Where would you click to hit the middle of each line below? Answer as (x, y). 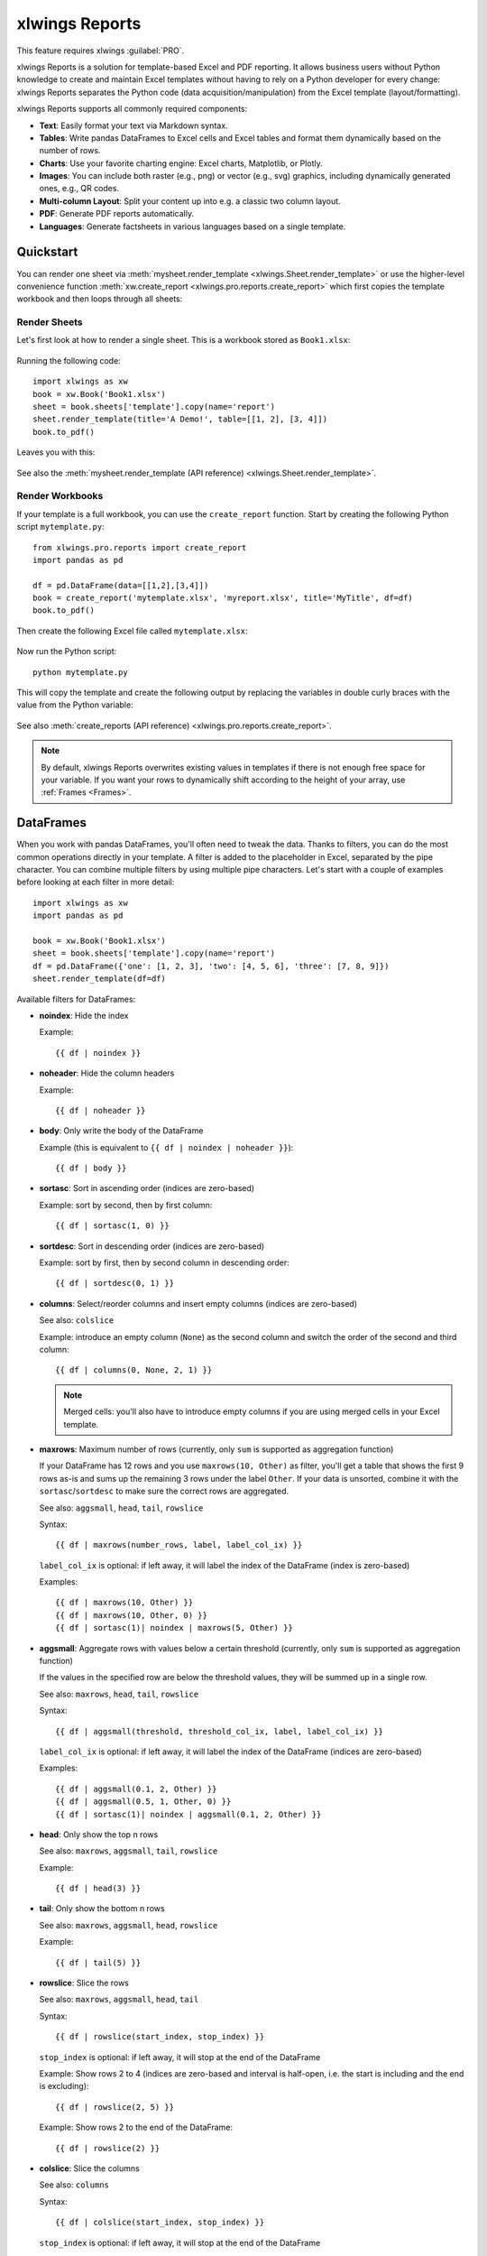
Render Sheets (50, 322)
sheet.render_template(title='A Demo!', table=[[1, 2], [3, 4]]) (180, 419)
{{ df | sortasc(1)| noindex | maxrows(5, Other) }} (174, 1628)
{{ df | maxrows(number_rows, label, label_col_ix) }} (179, 1545)
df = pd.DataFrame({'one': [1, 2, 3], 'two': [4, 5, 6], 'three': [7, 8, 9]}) (211, 966)
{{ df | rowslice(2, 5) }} (115, 2107)
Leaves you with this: (56, 452)
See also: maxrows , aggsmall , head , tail (119, 2000)
